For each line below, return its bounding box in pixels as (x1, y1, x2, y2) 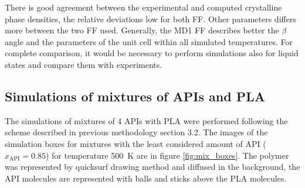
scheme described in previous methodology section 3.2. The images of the (5, 126, 268, 138)
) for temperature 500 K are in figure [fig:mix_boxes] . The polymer (45, 149, 289, 161)
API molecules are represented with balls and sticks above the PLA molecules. (5, 172, 287, 184)
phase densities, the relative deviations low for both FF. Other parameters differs (5, 12, 296, 25)
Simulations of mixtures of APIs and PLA (5, 87, 265, 105)
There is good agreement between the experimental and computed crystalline (5, 1, 282, 13)
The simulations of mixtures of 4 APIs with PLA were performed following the (5, 114, 288, 127)
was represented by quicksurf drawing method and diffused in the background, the (5, 160, 300, 173)
